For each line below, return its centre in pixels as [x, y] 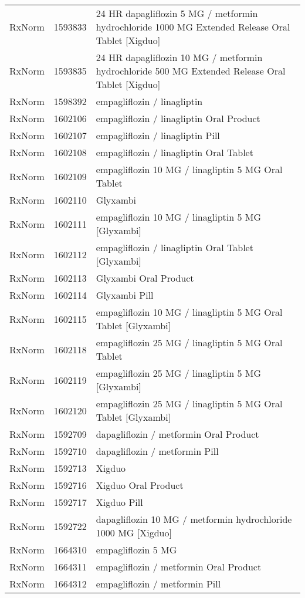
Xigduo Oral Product [140, 485]
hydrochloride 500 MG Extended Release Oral [191, 71]
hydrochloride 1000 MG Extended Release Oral [193, 27]
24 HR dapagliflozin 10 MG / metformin [179, 57]
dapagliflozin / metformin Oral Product [177, 434]
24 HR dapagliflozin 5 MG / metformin [177, 13]
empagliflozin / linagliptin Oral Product [178, 118]
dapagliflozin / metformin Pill [157, 451]
